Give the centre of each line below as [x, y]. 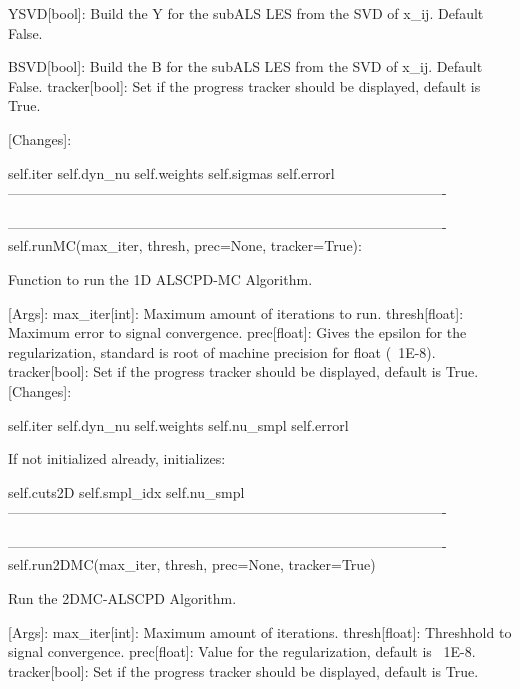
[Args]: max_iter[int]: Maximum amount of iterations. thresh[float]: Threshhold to [260, 631]
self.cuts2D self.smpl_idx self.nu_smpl [126, 491]
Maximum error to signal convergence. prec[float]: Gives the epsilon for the [237, 332]
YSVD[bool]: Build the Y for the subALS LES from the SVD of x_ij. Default [246, 13]
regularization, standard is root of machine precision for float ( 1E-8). [222, 351]
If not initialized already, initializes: [117, 458]
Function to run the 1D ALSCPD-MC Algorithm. [160, 278]
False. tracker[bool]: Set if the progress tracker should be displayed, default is [244, 85]
